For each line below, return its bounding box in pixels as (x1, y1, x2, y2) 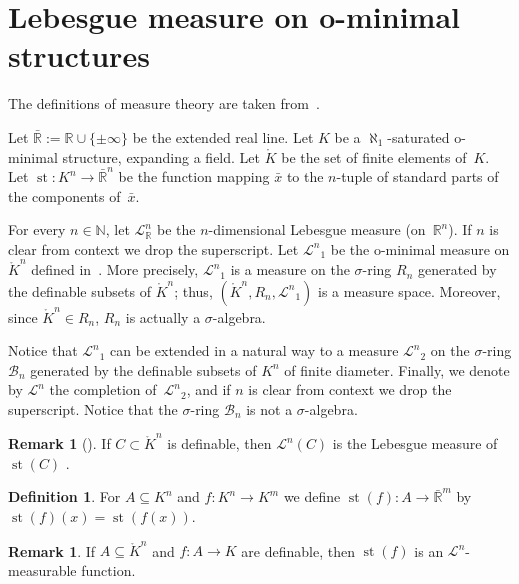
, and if (186, 379, 231, 400)
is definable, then (167, 433, 272, 454)
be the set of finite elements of (281, 146, 467, 167)
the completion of (49, 379, 157, 400)
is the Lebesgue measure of (332, 433, 498, 454)
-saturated (387, 126, 450, 147)
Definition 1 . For (8, 486, 121, 507)
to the (286, 166, 324, 187)
